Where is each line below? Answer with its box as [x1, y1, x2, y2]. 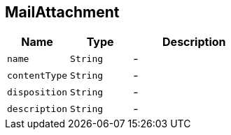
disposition [7, 86, 68, 97]
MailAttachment [5, 3, 120, 21]
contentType [7, 70, 68, 81]
